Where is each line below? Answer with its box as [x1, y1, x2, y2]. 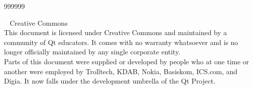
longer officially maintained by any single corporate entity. [4, 46, 181, 57]
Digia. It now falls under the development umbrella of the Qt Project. [4, 76, 216, 86]
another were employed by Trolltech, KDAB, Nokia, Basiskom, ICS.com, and [4, 66, 238, 76]
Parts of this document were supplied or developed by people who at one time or [4, 56, 249, 66]
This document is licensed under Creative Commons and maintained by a [4, 27, 227, 38]
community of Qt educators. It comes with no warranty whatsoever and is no [4, 37, 238, 47]
